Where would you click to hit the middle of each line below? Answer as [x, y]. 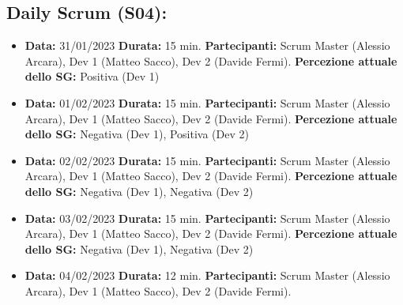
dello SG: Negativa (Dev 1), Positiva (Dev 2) [137, 134]
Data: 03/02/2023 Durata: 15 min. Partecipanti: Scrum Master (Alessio [207, 218]
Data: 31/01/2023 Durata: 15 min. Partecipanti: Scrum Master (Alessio [207, 45]
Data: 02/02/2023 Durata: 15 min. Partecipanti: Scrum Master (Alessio [207, 160]
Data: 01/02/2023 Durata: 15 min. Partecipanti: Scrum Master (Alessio [207, 102]
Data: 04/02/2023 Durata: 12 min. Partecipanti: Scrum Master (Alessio [207, 275]
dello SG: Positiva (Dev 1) [92, 76]
